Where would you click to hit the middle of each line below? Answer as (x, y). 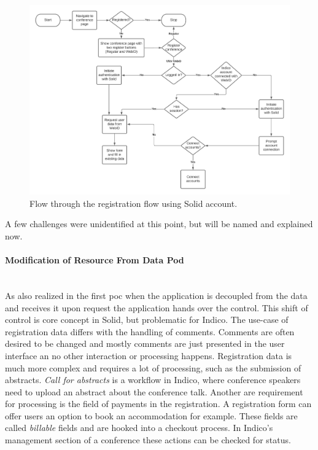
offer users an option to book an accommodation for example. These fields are (151, 415)
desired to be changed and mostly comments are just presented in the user (145, 343)
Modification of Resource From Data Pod (95, 260)
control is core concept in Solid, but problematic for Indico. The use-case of (147, 320)
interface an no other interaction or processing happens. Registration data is (149, 355)
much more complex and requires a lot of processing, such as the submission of (153, 367)
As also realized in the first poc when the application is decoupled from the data (156, 295)
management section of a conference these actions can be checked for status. (148, 440)
